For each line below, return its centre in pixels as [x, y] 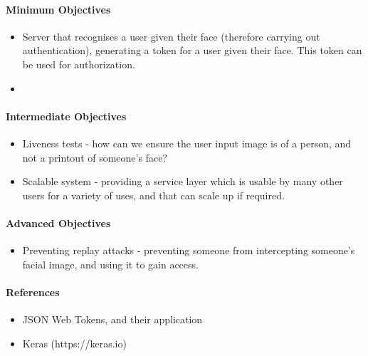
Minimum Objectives [58, 9]
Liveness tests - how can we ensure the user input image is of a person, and [187, 143]
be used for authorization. [79, 64]
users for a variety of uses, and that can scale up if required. [153, 195]
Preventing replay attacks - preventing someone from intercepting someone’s [189, 250]
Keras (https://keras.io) [74, 343]
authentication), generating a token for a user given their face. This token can [192, 50]
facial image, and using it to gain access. [110, 264]
